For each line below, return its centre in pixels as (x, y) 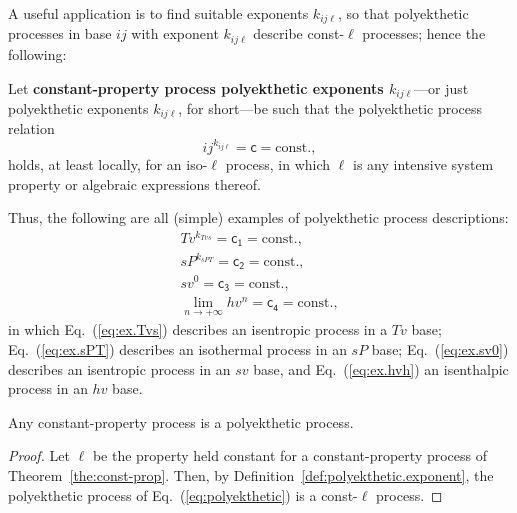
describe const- (299, 33)
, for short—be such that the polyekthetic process (330, 107)
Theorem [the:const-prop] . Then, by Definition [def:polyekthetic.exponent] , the (251, 474)
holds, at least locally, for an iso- (108, 164)
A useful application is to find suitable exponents (158, 13)
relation (31, 128)
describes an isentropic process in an (119, 368)
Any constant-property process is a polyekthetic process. (181, 421)
